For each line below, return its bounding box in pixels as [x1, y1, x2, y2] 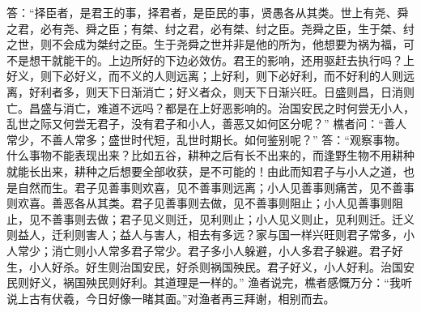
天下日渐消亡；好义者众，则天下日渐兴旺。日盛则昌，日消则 [96, 83, 415, 100]
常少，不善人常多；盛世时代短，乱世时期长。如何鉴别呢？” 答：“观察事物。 [6, 130, 406, 147]
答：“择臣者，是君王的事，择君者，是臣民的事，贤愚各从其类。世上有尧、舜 [6, 4, 409, 20]
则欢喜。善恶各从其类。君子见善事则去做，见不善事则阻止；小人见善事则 [6, 194, 392, 212]
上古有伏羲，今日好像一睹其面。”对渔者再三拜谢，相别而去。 [17, 289, 335, 306]
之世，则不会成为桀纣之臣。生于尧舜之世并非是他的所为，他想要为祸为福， [6, 36, 403, 53]
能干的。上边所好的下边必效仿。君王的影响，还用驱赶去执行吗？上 [62, 51, 415, 68]
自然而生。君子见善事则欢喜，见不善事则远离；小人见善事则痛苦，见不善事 [17, 178, 415, 195]
